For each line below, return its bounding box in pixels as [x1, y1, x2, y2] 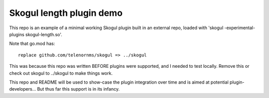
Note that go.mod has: [9, 41, 55, 47]
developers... [9, 86, 36, 92]
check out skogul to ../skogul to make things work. [9, 70, 113, 76]
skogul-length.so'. [25, 31, 62, 37]
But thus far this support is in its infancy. [37, 86, 120, 92]
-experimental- [224, 25, 256, 31]
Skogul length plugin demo [9, 7, 123, 18]
